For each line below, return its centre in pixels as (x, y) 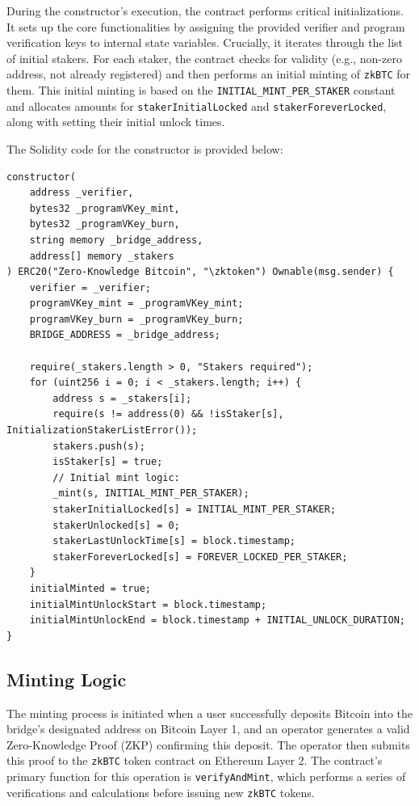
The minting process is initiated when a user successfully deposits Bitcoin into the (209, 713)
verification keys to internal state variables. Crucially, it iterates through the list (205, 42)
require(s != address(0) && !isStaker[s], (168, 414)
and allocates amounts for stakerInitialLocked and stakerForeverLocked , (197, 105)
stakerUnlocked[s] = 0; (116, 525)
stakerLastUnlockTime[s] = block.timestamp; (174, 541)
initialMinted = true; (90, 588)
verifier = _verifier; (90, 287)
